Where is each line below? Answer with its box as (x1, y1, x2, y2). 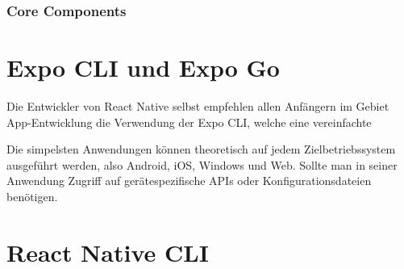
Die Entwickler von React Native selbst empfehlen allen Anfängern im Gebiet (6, 97, 389, 114)
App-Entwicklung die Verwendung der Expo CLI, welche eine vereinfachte (6, 113, 372, 130)
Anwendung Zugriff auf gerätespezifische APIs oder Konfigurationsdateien (6, 172, 372, 189)
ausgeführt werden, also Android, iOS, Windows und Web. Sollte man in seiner (6, 156, 398, 173)
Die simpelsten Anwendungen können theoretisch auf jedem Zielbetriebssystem (6, 141, 396, 158)
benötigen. (6, 187, 58, 204)
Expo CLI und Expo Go (6, 51, 280, 84)
